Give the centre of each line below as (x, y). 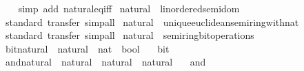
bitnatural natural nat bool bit (87, 48)
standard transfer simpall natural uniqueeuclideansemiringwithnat (152, 22)
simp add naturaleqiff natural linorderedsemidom (129, 8)
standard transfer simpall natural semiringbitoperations (130, 35)
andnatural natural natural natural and (105, 62)
